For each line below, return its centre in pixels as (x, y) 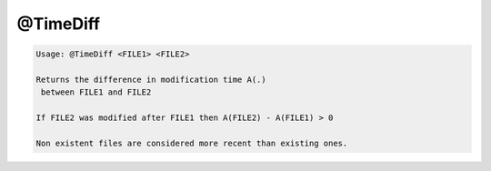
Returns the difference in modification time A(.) (151, 79)
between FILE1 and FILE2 (96, 92)
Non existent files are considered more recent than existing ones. (192, 143)
